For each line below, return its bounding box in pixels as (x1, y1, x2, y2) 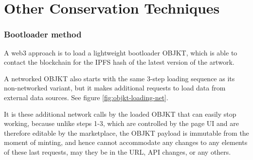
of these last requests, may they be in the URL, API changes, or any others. (4, 146, 231, 157)
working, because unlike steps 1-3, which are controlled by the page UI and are (4, 118, 239, 128)
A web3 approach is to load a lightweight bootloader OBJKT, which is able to (4, 47, 237, 57)
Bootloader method (4, 28, 82, 40)
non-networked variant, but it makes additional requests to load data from (4, 83, 226, 93)
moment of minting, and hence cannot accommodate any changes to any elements (4, 137, 248, 147)
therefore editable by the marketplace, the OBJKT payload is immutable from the (4, 127, 249, 138)
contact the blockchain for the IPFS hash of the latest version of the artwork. (4, 57, 235, 67)
